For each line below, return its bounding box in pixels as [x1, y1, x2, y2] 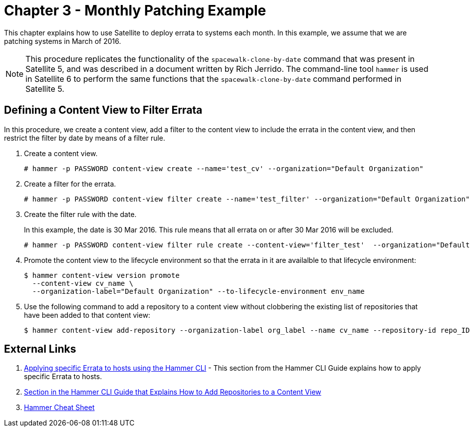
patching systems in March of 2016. [4, 36, 121, 45]
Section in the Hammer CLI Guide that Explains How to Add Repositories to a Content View [24, 388, 321, 397]
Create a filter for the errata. [24, 179, 116, 188]
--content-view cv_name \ [32, 279, 134, 287]
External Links [4, 343, 76, 356]
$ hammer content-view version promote [24, 271, 180, 279]
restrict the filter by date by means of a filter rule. [4, 133, 166, 142]
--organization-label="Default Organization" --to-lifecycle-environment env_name [32, 287, 365, 295]
